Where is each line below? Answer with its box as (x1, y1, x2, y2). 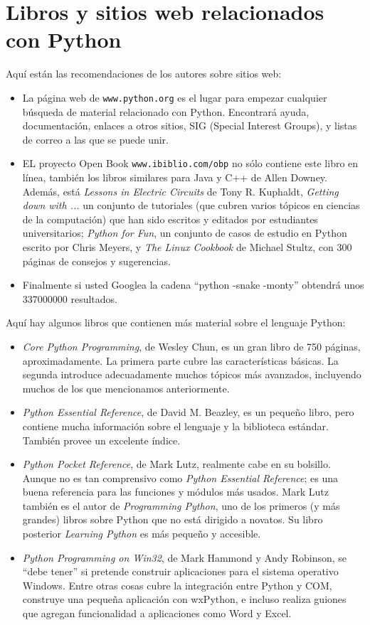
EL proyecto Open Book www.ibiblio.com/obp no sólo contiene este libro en (22, 156, 359, 171)
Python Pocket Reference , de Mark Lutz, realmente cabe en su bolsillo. (22, 456, 331, 471)
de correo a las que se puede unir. (22, 132, 169, 146)
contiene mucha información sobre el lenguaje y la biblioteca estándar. (22, 418, 329, 433)
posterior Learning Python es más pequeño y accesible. (22, 526, 261, 541)
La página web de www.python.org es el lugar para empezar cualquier (22, 90, 327, 105)
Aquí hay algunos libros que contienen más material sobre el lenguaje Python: (6, 315, 346, 330)
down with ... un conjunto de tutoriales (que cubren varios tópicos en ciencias (22, 198, 360, 213)
